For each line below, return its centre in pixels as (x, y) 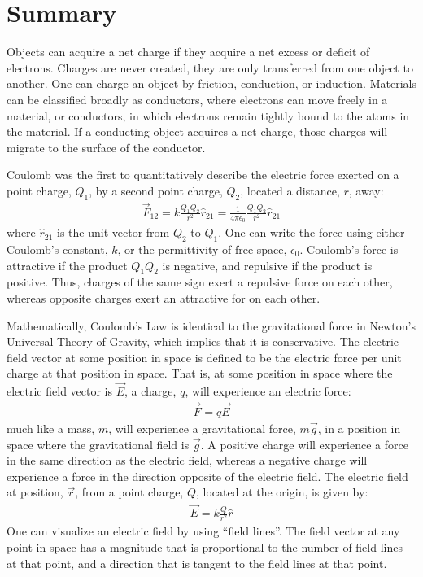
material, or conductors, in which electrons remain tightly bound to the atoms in (208, 115)
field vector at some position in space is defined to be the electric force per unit (204, 357)
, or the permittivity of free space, (202, 249)
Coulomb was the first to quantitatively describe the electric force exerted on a (203, 175)
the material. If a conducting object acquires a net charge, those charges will (197, 131)
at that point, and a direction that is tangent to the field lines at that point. (197, 563)
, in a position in (359, 428)
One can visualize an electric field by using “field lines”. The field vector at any (203, 531)
